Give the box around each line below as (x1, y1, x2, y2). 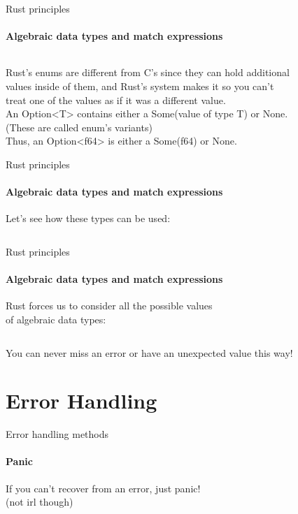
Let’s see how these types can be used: (6, 211, 171, 226)
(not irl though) (6, 494, 73, 509)
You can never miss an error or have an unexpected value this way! (6, 345, 293, 360)
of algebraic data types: (6, 311, 106, 326)
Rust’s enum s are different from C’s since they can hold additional (6, 65, 290, 80)
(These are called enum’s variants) (6, 119, 152, 134)
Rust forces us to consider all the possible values (6, 298, 213, 313)
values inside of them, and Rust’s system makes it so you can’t (6, 78, 274, 93)
